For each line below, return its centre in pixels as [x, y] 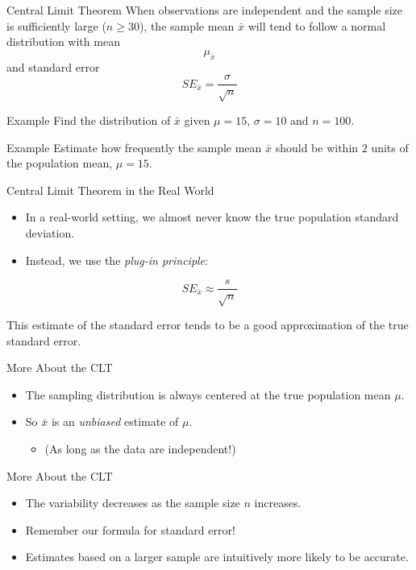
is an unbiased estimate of [115, 421]
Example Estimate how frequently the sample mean [134, 147]
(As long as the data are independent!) [140, 448]
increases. [278, 503]
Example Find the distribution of [89, 120]
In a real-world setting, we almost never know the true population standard [212, 217]
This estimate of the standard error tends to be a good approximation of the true [208, 324]
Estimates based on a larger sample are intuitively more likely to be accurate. [217, 557]
